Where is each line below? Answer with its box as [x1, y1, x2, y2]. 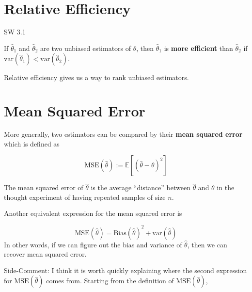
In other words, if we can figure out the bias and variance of [4, 239, 182, 249]
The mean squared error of [4, 182, 83, 193]
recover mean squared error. [4, 249, 87, 259]
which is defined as [4, 138, 60, 148]
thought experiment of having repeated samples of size [4, 192, 166, 202]
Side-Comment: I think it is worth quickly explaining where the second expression [4, 265, 247, 275]
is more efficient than [164, 43, 233, 53]
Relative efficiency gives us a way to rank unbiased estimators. [4, 72, 189, 82]
